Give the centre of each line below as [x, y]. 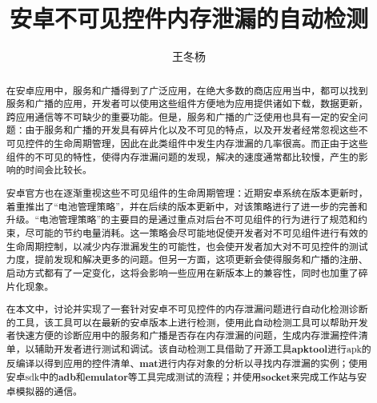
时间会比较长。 [58, 170]
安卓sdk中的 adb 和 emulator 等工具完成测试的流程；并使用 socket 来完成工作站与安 [186, 377]
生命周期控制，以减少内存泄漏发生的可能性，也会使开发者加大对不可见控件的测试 [187, 246]
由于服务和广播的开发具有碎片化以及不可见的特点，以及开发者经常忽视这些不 [197, 130]
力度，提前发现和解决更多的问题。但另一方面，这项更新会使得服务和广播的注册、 [187, 259]
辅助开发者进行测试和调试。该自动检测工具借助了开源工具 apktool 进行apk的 [203, 349]
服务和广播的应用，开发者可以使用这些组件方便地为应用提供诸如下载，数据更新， [187, 104]
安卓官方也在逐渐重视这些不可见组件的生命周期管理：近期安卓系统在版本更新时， [187, 193]
